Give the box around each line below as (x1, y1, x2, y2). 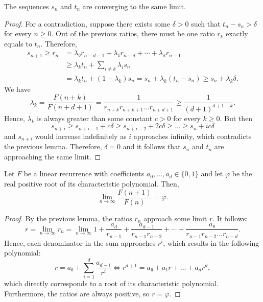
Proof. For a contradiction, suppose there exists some (4, 18, 170, 29)
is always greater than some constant (37, 112, 153, 123)
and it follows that (123, 141, 181, 152)
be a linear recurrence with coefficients (23, 168, 145, 179)
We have (4, 83, 31, 94)
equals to (4, 38, 32, 49)
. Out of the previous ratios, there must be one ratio (51, 28, 215, 39)
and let (201, 168, 223, 179)
